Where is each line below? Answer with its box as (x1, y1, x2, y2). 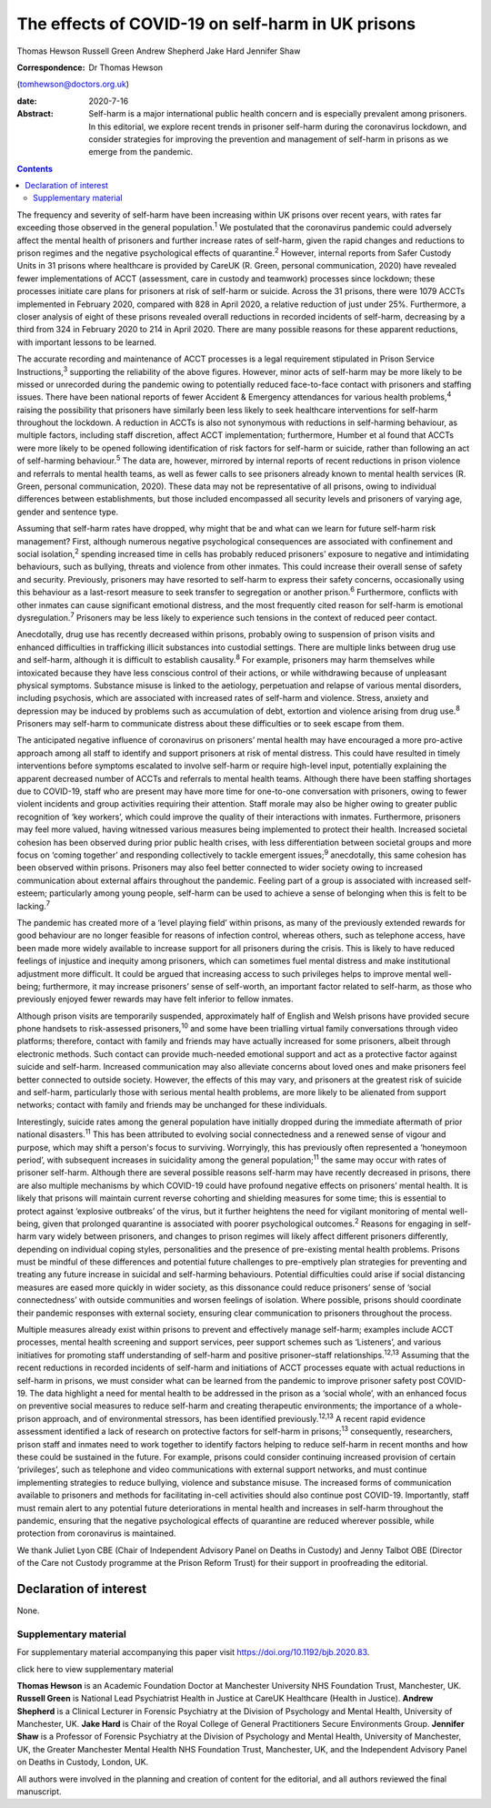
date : (16, 96, 37, 107)
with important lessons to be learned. (16, 337, 156, 348)
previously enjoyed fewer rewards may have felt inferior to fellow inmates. (16, 993, 294, 1005)
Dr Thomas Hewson (88, 62, 164, 73)
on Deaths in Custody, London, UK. (16, 1757, 149, 1768)
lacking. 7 (16, 899, 50, 911)
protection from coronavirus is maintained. (16, 1528, 176, 1539)
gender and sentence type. (16, 506, 118, 517)
